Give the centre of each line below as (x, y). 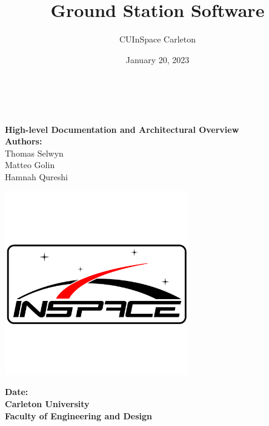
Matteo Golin (30, 165)
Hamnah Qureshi (36, 176)
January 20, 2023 (158, 59)
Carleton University (47, 404)
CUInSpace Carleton (158, 39)
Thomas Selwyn (34, 153)
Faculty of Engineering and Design (79, 415)
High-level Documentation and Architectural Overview (122, 129)
